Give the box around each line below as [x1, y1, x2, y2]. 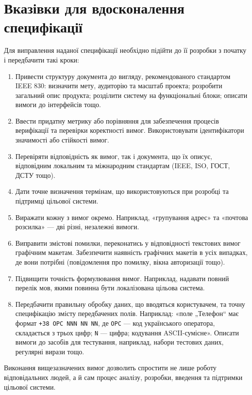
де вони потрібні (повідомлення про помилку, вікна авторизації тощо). [15, 257, 225, 267]
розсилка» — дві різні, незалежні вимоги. [15, 221, 139, 232]
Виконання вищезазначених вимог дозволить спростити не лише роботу [4, 363, 217, 373]
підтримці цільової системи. [15, 196, 99, 206]
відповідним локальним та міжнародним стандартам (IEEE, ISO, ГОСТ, [15, 160, 230, 171]
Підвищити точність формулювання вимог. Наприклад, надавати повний [15, 273, 229, 283]
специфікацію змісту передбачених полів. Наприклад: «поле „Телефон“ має [15, 308, 239, 318]
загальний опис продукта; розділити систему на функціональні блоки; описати [15, 90, 248, 100]
